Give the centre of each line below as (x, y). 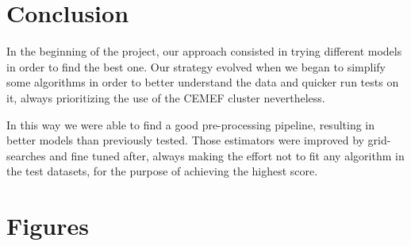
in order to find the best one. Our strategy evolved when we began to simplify (196, 66)
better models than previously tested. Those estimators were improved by (185, 140)
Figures (48, 226)
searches (26, 155)
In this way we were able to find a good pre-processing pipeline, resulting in (191, 124)
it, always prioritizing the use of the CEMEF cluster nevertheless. (166, 97)
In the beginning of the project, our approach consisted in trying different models (204, 51)
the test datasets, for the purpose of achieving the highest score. (162, 171)
